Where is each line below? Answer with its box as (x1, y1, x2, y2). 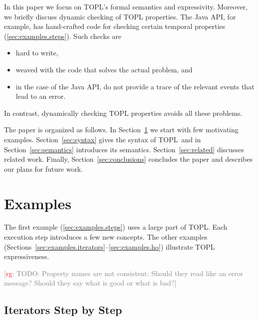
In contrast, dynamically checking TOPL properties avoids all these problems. (4, 107, 243, 118)
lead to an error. (15, 91, 66, 101)
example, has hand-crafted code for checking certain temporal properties (4, 21, 226, 31)
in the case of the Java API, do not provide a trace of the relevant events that (15, 81, 255, 91)
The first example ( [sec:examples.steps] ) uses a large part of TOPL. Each (4, 222, 228, 232)
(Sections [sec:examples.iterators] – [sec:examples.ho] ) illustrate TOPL (4, 241, 215, 252)
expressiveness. (4, 251, 49, 262)
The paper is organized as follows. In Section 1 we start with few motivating (4, 124, 239, 135)
